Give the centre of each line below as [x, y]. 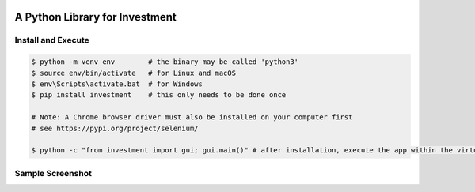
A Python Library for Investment [96, 17]
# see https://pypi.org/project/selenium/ [115, 128]
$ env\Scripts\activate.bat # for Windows [117, 84]
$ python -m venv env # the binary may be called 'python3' [165, 62]
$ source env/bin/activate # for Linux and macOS [134, 73]
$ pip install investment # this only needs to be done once [159, 95]
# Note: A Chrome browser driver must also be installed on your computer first [192, 117]
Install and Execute [52, 40]
